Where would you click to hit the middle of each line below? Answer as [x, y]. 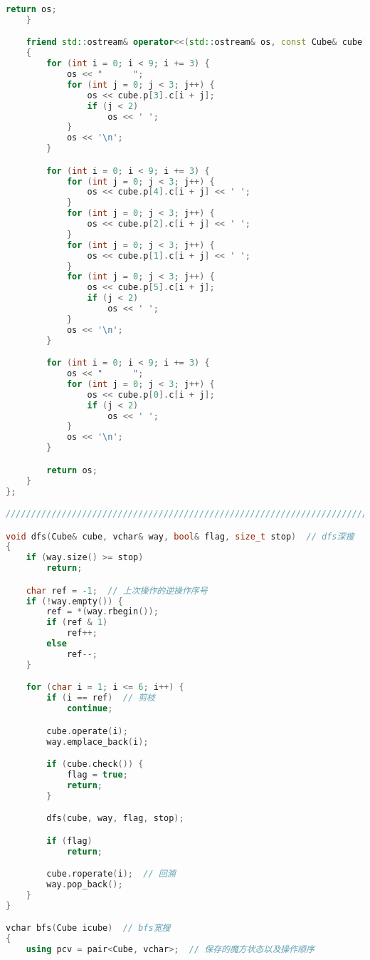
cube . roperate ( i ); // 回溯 [111, 874]
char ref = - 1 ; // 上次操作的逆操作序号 [117, 590]
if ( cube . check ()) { [95, 764]
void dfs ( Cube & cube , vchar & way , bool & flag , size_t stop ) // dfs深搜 [180, 536]
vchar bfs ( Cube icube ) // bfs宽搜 [88, 928]
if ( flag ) [69, 841]
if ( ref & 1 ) [77, 623]
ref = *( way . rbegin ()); [102, 612]
